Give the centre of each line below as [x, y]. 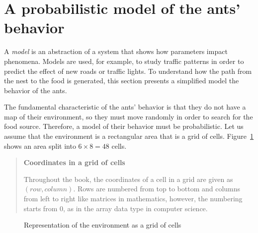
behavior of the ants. [36, 90]
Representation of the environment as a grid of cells [103, 225]
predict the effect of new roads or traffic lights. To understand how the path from [128, 71]
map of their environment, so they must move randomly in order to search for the [129, 116]
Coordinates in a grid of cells [74, 162]
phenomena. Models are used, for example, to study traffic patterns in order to [124, 61]
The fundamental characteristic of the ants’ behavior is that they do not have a [125, 107]
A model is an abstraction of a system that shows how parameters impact [116, 51]
